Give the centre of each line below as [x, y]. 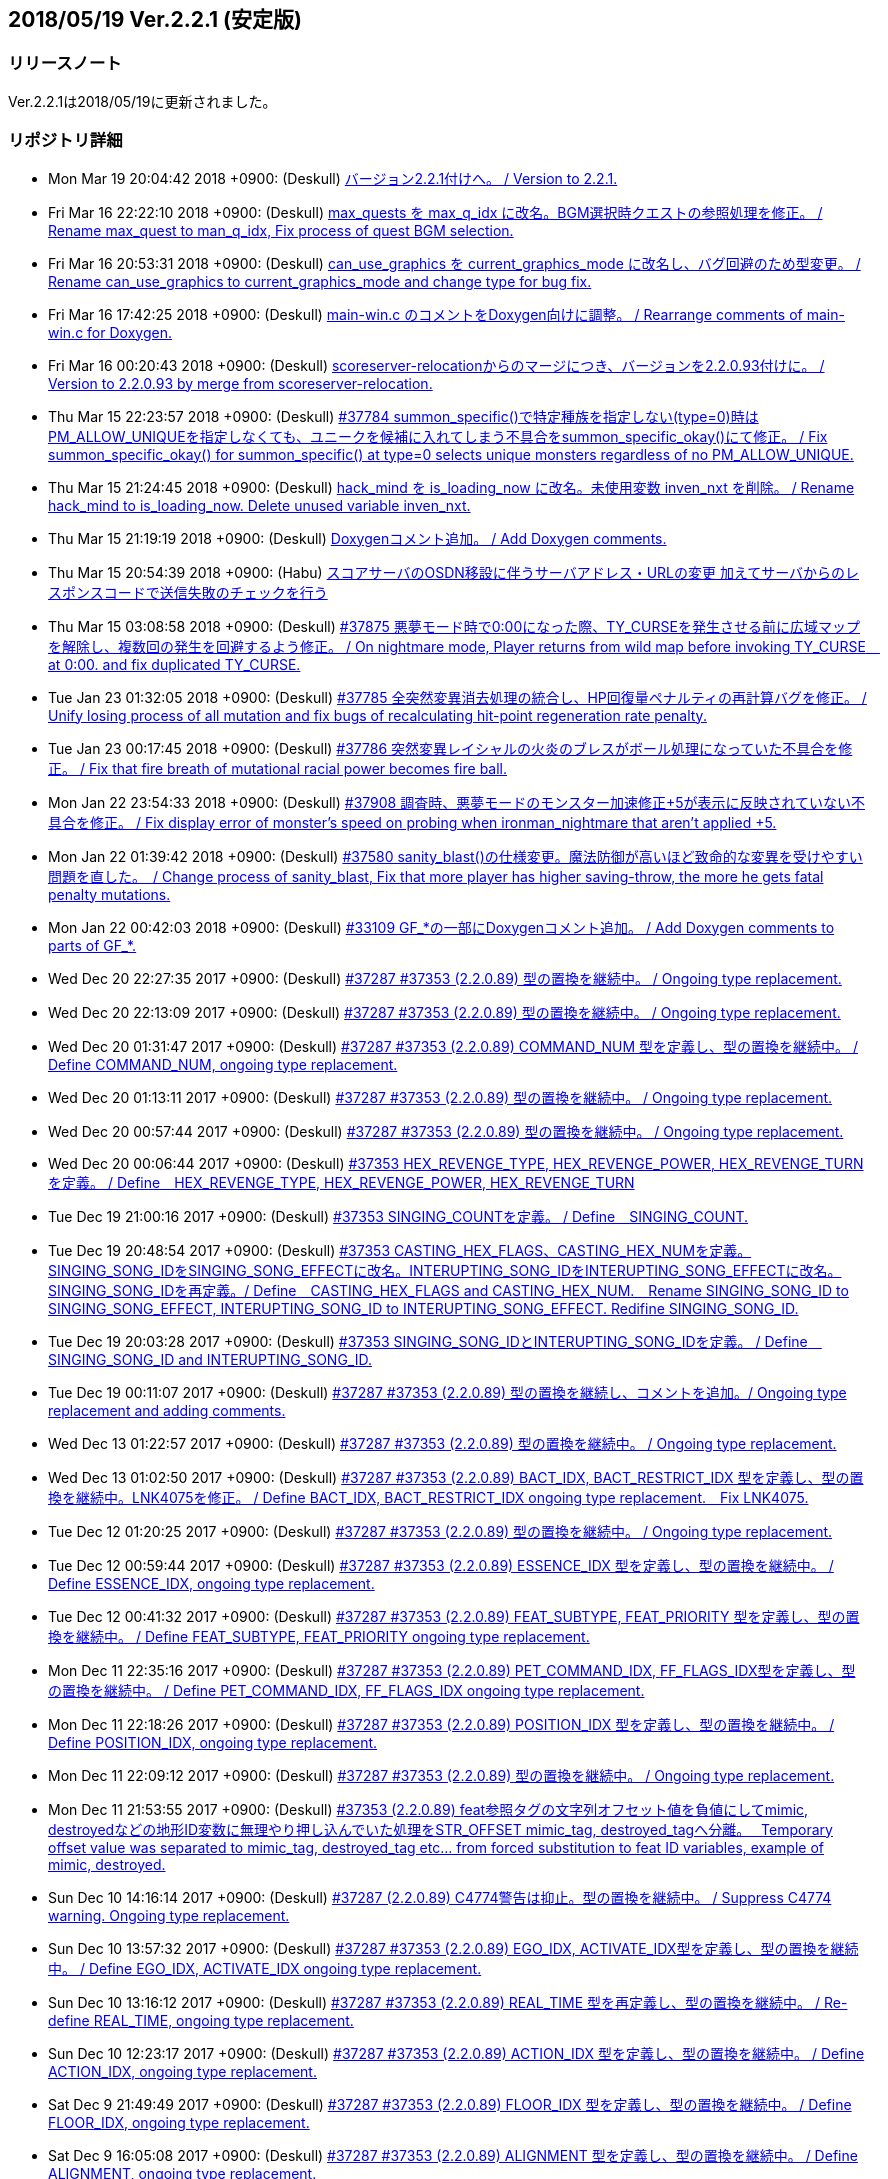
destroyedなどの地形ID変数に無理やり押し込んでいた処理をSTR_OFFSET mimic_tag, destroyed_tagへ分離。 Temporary [440, 1829]
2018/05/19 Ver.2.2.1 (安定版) [155, 19]
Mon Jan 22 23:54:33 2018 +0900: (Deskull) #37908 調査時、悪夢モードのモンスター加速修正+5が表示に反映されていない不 [457, 802]
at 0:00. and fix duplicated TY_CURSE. [174, 664]
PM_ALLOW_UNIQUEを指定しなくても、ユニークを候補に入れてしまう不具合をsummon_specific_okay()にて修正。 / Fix [438, 436]
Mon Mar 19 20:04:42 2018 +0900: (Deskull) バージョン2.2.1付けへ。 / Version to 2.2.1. [333, 178]
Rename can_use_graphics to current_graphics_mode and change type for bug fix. [320, 281]
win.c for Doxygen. [110, 332]
